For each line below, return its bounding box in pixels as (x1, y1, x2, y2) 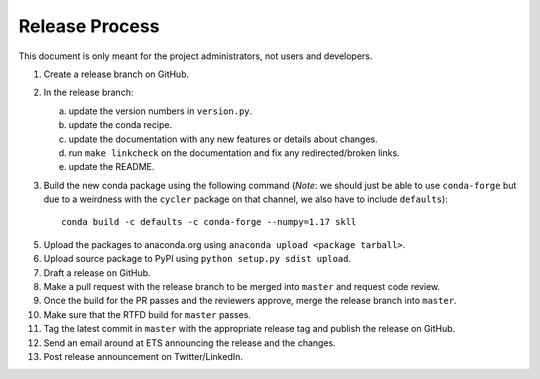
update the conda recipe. (68, 119, 173, 131)
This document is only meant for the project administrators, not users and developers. (18, 50, 373, 62)
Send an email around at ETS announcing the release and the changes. (43, 336, 337, 349)
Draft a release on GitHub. (43, 266, 151, 279)
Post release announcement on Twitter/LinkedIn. (43, 350, 244, 362)
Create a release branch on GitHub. (43, 68, 190, 80)
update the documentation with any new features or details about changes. (68, 133, 379, 145)
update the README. (68, 161, 155, 173)
